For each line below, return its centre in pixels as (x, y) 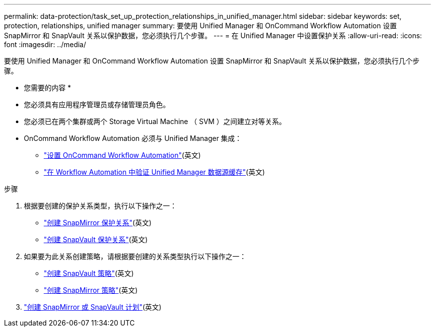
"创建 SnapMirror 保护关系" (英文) (98, 223)
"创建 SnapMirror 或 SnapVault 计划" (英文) (93, 307)
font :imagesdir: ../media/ (45, 44)
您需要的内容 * (47, 88)
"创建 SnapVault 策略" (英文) (89, 273)
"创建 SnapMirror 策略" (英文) (91, 290)
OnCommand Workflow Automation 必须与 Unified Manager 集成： (133, 138)
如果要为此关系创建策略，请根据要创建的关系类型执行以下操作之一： (135, 256)
